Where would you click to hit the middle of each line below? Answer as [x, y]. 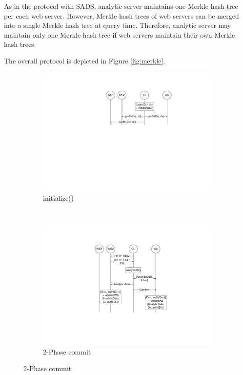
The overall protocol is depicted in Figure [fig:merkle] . [85, 60]
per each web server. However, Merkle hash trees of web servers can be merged [121, 15]
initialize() [59, 198]
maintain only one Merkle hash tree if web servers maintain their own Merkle [120, 34]
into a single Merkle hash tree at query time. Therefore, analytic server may [118, 25]
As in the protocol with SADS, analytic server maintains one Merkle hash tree [121, 6]
